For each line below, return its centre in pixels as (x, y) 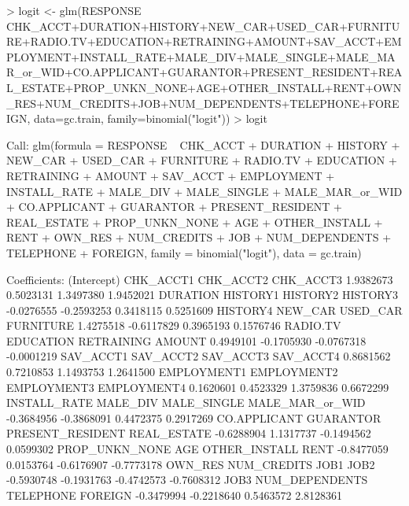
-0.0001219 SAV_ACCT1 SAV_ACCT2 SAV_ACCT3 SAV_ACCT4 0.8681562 (199, 356)
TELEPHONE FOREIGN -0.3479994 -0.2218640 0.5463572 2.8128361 (175, 495)
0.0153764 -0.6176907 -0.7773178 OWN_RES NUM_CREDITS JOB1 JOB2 (191, 464)
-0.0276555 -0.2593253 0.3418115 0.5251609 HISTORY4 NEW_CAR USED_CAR (204, 310)
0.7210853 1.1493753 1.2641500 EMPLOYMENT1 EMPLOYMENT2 (172, 372)
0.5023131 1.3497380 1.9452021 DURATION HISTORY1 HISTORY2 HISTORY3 (202, 295)
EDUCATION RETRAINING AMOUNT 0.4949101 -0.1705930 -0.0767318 (186, 340)
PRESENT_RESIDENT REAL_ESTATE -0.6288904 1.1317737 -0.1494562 (189, 433)
